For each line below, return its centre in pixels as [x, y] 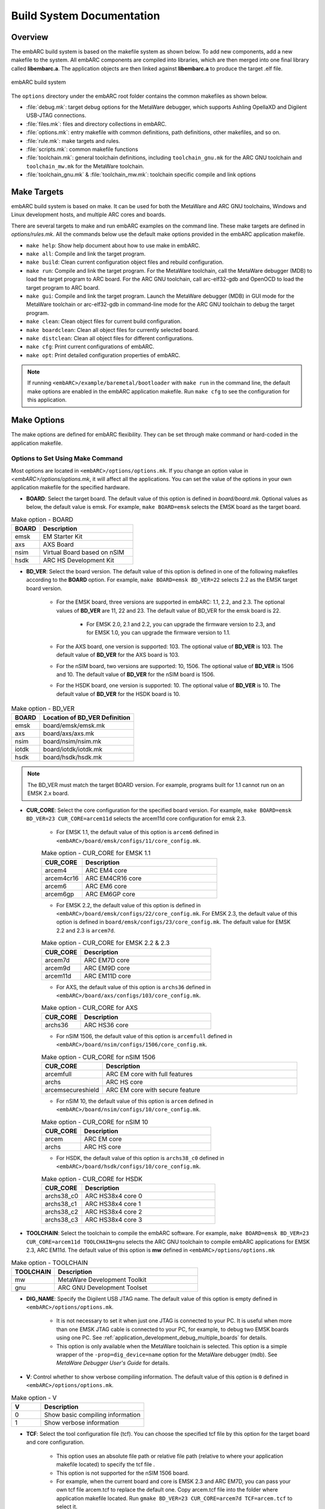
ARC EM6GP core [110, 894]
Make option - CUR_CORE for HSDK [92, 1179]
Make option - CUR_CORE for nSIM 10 [95, 1121]
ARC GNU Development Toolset [103, 1287]
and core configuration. [55, 1442]
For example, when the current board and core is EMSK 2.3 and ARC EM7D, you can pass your [174, 1481]
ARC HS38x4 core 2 [114, 1212]
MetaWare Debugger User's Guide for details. [113, 1363]
